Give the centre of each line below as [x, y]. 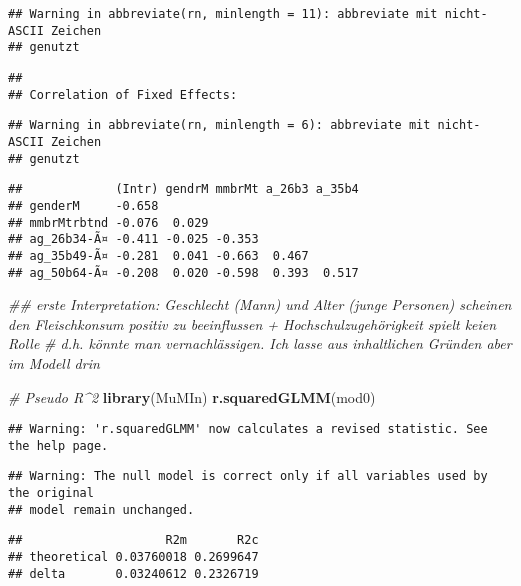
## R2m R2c [133, 540]
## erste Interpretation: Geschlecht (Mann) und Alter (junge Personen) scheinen [260, 304]
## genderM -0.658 [83, 205]
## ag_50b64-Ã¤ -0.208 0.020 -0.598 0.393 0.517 [183, 272]
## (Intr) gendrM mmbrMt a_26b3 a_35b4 [183, 189]
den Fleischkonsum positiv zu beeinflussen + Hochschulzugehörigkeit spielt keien [252, 323]
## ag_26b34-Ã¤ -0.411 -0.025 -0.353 [133, 239]
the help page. [58, 445]
